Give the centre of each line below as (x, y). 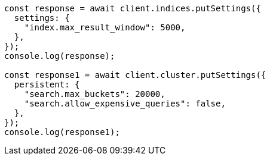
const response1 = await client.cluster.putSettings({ (135, 75)
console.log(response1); (62, 132)
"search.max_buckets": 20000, (95, 94)
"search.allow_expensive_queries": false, (125, 103)
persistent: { (47, 84)
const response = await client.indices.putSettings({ (133, 8)
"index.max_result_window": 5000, (105, 27)
